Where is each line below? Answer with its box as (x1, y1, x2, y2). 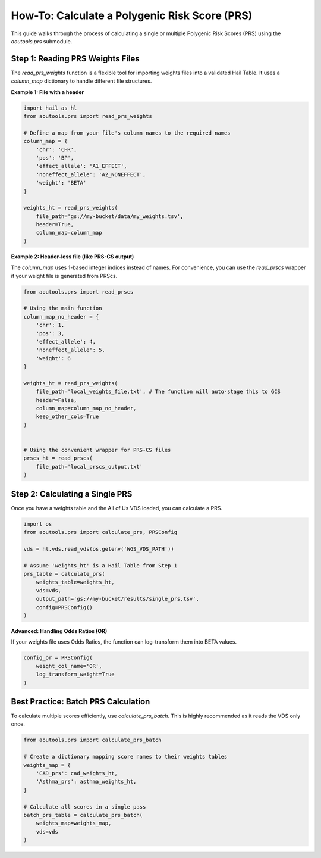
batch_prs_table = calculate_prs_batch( (23, 812, 143, 818)
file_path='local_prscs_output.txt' (36, 463, 143, 470)
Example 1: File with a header (11, 88, 84, 95)
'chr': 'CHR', (36, 146, 77, 153)
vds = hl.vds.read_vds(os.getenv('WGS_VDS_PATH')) (23, 545, 175, 552)
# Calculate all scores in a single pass (23, 803, 146, 810)
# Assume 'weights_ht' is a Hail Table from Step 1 (23, 562, 178, 569)
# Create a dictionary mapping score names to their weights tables (23, 753, 228, 760)
